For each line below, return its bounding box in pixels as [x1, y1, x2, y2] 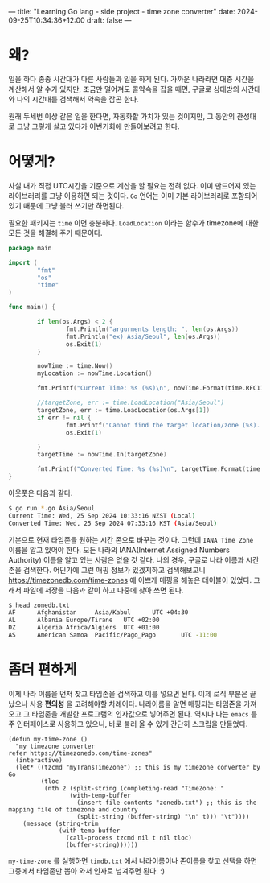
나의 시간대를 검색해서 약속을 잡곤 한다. [16, 94, 139, 104]
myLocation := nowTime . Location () [37, 369, 153, 378]
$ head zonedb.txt [8, 601, 70, 609]
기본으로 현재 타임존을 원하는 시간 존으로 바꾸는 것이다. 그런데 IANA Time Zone [8, 534, 254, 544]
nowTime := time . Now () [37, 362, 113, 370]
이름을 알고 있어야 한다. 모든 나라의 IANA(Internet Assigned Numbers [8, 545, 231, 555]
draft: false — [87, 15, 132, 25]
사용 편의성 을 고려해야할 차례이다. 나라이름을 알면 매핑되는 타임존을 [29, 699, 243, 708]
